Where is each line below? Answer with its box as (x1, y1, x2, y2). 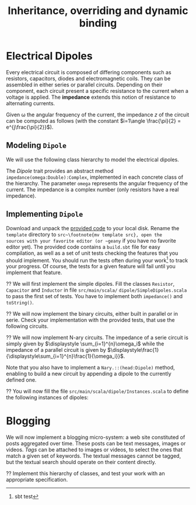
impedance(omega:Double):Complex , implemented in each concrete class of (6, 174, 184, 181)
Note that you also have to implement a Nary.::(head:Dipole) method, (6, 364, 175, 371)
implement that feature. (6, 269, 62, 276)
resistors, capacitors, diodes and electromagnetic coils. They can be (6, 75, 171, 82)
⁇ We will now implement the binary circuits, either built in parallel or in (6, 310, 178, 317)
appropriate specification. (6, 476, 68, 483)
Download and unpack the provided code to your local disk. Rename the (6, 224, 180, 231)
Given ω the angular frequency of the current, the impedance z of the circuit (6, 111, 190, 118)
